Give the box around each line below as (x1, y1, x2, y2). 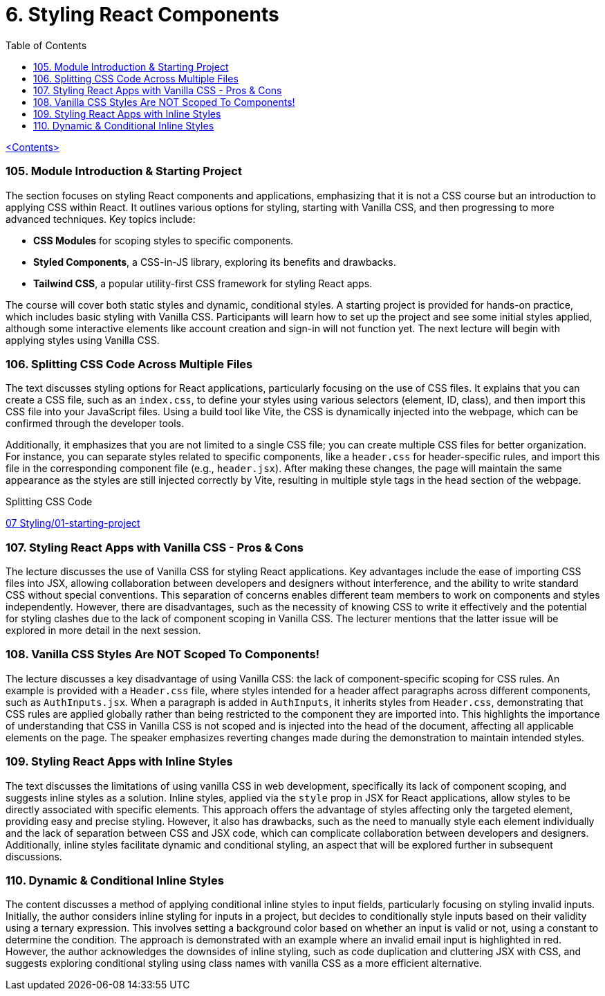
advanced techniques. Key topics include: (6, 212, 196, 225)
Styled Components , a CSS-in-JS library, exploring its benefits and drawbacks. (33, 255, 396, 268)
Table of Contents (6, 39, 87, 51)
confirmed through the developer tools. (6, 417, 184, 430)
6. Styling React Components (6, 3, 279, 26)
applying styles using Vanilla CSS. (6, 334, 160, 346)
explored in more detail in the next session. (6, 624, 201, 636)
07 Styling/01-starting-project (6, 517, 140, 529)
